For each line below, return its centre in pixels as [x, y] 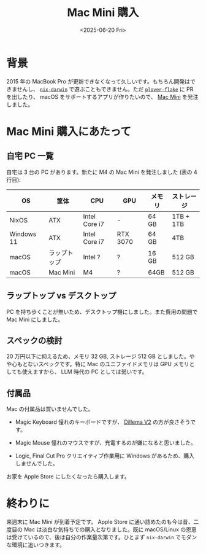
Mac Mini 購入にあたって [69, 131]
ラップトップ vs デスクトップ [61, 296]
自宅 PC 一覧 [30, 156]
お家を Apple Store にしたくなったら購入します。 [68, 477]
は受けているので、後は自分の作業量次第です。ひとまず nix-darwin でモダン [102, 537]
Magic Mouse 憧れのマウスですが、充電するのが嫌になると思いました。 [105, 443]
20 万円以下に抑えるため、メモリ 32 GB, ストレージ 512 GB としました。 [98, 356]
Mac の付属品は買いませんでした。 [50, 409]
